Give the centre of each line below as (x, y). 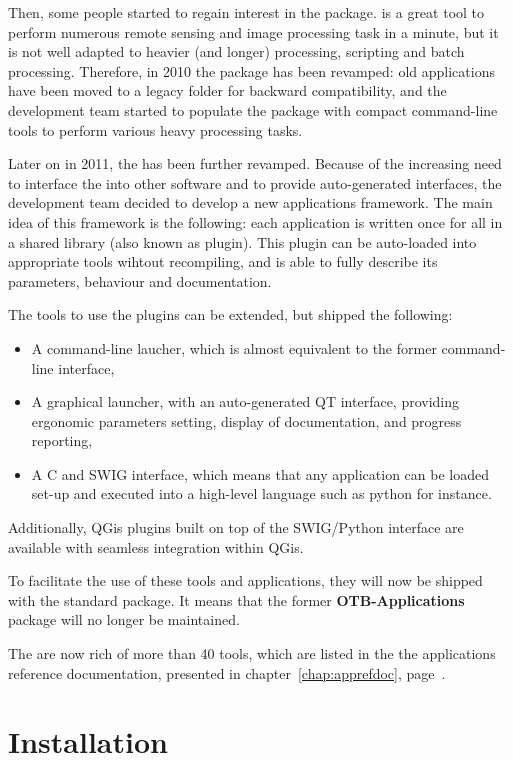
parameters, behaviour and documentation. (140, 280)
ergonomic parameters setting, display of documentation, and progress (246, 420)
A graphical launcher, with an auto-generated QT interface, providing (245, 401)
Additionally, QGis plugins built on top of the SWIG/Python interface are (236, 527)
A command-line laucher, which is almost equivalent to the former (234, 347)
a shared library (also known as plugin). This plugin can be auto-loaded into (242, 241)
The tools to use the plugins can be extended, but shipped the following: (230, 314)
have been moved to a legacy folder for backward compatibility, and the (227, 90)
